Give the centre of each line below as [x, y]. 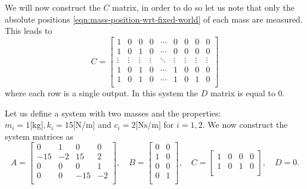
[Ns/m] [148, 126]
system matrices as [39, 136]
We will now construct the [53, 7]
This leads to [29, 31]
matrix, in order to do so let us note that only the [204, 7]
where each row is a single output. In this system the [101, 92]
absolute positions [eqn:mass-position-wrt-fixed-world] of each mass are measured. [154, 19]
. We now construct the [245, 125]
